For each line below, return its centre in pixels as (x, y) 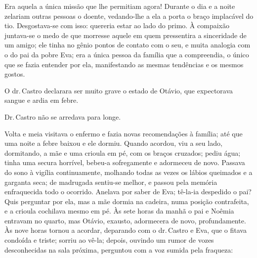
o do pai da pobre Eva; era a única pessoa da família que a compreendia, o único (127, 54)
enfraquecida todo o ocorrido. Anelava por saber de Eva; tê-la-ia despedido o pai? (128, 192)
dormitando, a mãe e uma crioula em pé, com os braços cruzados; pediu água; (123, 152)
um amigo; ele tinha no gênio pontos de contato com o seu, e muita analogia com (128, 45)
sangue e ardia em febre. (42, 100)
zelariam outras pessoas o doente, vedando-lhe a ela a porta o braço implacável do (129, 16)
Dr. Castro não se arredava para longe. (63, 116)
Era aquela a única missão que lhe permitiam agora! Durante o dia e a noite (120, 6)
